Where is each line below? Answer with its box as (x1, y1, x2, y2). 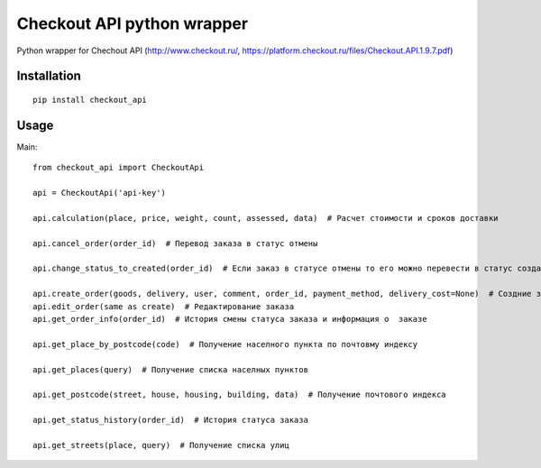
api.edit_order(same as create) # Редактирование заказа (32, 301, 295, 311)
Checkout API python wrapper (16, 14, 248, 33)
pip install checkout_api (32, 95, 148, 105)
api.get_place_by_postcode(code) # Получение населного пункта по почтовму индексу (32, 339, 418, 349)
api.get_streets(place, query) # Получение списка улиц (32, 440, 290, 450)
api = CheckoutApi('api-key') (32, 188, 167, 198)
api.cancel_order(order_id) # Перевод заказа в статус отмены (32, 238, 318, 248)
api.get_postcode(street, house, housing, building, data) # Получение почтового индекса (32, 390, 446, 400)
